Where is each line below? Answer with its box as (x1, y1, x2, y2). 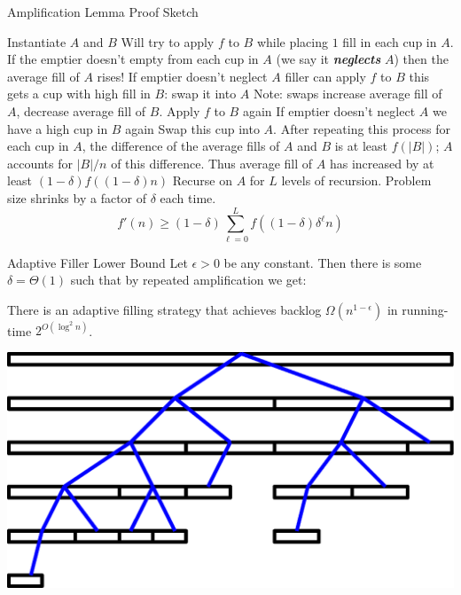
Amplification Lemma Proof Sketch (7, 3, 199, 20)
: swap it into (164, 84, 237, 103)
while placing (256, 32, 329, 51)
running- (402, 300, 449, 318)
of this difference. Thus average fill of (111, 153, 313, 172)
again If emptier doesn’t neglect (242, 101, 416, 120)
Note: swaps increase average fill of (253, 84, 442, 103)
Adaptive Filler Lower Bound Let (7, 253, 188, 271)
